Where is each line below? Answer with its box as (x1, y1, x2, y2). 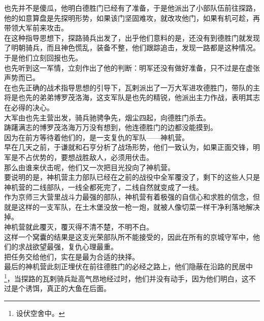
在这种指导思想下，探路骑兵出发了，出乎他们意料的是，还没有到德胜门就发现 (4, 32, 260, 43)
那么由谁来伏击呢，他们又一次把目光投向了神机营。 (4, 162, 175, 172)
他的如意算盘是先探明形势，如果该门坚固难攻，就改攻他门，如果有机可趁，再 (4, 12, 260, 23)
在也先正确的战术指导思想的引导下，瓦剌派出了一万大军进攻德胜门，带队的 (4, 82, 253, 92)
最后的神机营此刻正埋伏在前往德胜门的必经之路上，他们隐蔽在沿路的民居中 (4, 261, 253, 272)
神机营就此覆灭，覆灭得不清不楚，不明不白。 (4, 221, 153, 232)
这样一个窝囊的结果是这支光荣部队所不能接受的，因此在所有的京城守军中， (4, 231, 253, 242)
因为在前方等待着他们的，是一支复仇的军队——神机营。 (4, 132, 189, 142)
